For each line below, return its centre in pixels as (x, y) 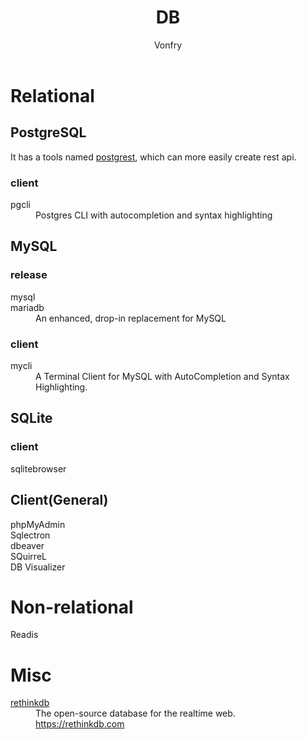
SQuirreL (28, 556)
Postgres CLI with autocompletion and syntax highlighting (154, 215)
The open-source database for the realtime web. (135, 713)
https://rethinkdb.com (80, 724)
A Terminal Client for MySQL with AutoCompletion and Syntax (162, 377)
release (29, 275)
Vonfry (168, 45)
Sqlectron (30, 535)
